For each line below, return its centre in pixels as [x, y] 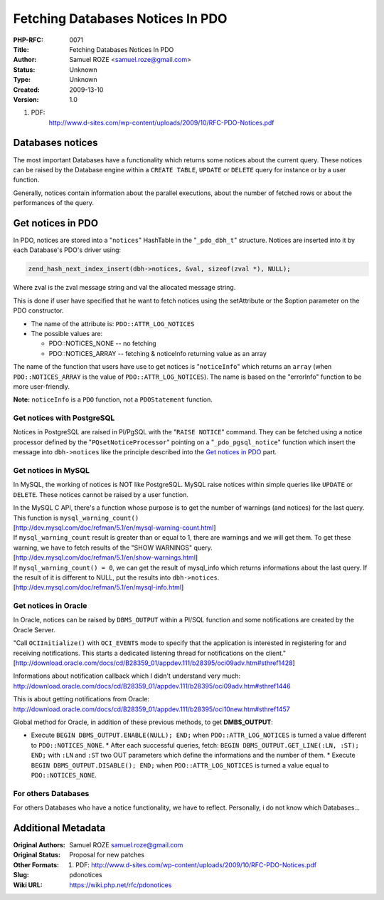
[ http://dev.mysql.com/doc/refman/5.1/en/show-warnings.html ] [106, 558]
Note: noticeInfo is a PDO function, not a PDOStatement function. [113, 399]
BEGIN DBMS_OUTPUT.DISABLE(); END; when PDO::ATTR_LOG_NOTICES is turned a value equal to [180, 765]
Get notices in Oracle [50, 606]
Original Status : [37, 855]
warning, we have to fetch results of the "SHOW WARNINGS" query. [113, 548]
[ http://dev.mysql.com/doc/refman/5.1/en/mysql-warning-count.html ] [114, 528]
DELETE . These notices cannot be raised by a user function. [101, 494]
